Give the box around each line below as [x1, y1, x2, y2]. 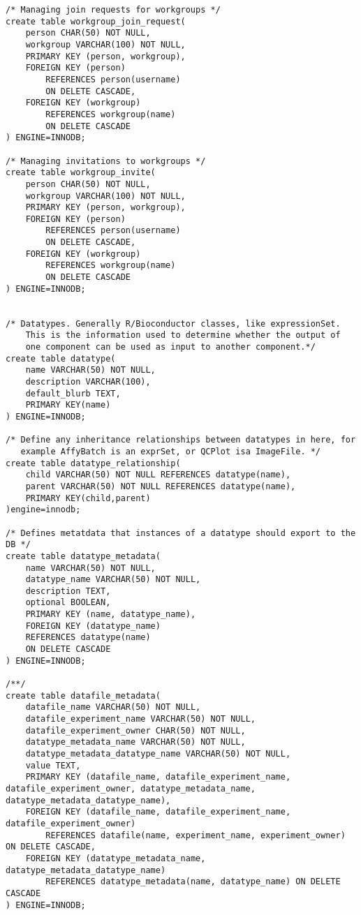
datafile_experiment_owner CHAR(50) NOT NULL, [25, 725, 246, 736]
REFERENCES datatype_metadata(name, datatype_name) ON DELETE [45, 877, 341, 887]
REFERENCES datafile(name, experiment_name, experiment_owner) [45, 830, 346, 840]
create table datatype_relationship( [6, 458, 181, 468]
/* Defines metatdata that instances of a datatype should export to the [6, 528, 356, 538]
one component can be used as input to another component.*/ [25, 342, 316, 352]
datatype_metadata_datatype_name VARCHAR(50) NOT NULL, [25, 749, 291, 759]
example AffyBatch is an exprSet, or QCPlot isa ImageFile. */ [20, 446, 321, 456]
